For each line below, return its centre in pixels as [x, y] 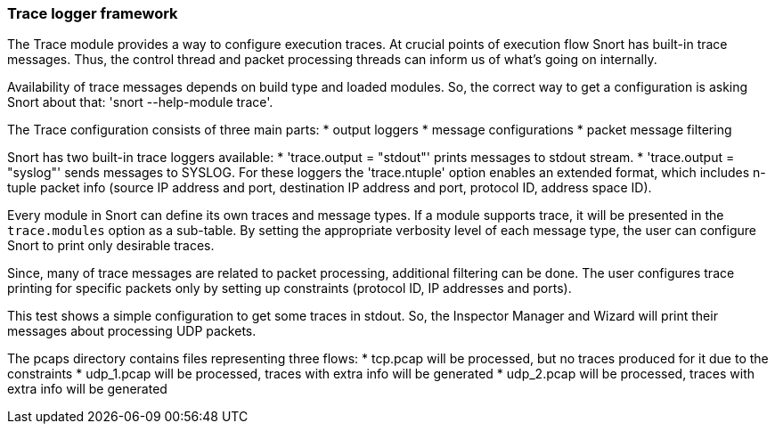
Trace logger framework [93, 13]
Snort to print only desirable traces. [111, 246]
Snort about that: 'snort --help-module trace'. [140, 102]
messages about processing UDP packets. [132, 331]
